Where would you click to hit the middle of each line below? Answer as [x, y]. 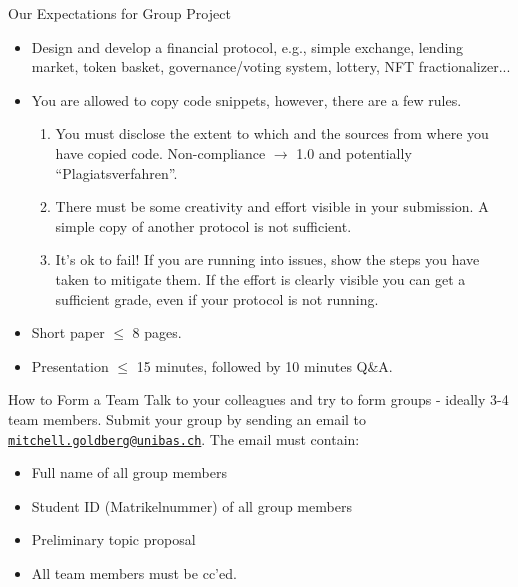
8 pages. [157, 332]
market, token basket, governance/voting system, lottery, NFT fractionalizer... [271, 66]
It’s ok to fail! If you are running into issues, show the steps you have [267, 259]
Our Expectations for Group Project [119, 13]
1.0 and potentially [354, 152]
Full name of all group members [129, 472]
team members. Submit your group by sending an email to [187, 418]
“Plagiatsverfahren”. [116, 172]
